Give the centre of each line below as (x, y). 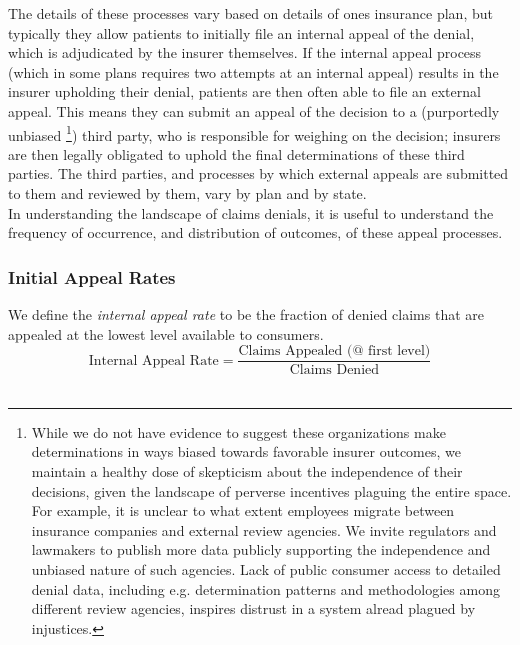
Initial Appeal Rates (92, 276)
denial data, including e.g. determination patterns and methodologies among (265, 588)
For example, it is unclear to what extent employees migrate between (243, 510)
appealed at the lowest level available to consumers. (166, 333)
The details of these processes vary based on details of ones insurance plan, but (250, 13)
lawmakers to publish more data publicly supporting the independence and (261, 549)
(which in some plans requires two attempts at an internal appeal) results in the (253, 71)
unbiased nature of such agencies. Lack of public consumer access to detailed (266, 569)
